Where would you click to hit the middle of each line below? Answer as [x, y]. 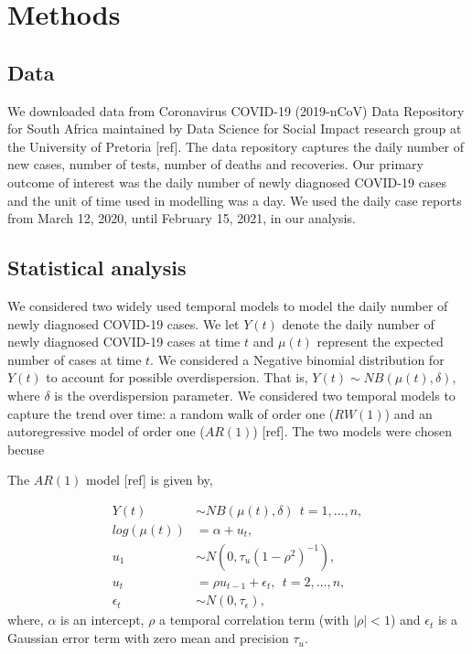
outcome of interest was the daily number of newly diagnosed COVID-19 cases [227, 182]
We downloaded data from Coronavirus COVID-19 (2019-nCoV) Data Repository [236, 110]
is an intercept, [102, 620]
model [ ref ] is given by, [150, 480]
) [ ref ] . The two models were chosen [352, 431]
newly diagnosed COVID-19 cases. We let [123, 323]
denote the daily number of [358, 323]
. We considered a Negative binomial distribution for [297, 359]
